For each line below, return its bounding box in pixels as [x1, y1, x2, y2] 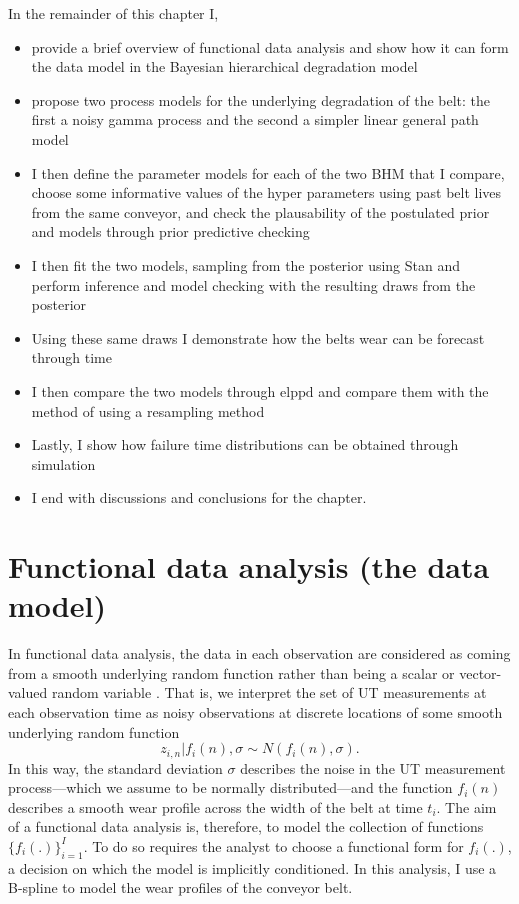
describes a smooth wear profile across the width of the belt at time [8, 796, 423, 817]
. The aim [436, 796, 497, 817]
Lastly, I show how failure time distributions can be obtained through [31, 434, 459, 455]
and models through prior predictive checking [31, 221, 310, 242]
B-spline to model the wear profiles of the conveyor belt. [8, 877, 353, 898]
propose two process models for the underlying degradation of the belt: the [31, 89, 491, 110]
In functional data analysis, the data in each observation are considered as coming [8, 643, 511, 664]
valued [8, 682, 48, 703]
